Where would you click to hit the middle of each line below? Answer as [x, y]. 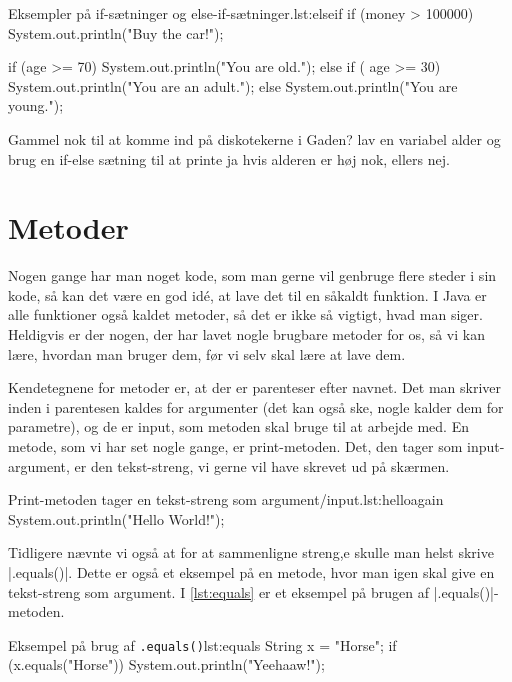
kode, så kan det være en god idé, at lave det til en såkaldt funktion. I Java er [247, 294]
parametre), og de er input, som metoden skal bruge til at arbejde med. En [238, 426]
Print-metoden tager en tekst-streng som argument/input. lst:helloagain [226, 499]
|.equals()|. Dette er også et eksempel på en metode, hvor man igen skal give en [251, 572]
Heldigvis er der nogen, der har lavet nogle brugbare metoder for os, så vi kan [246, 334]
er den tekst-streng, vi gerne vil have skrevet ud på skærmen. [262, 465]
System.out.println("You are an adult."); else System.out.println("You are [233, 85]
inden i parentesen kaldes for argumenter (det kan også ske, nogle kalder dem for [256, 406]
